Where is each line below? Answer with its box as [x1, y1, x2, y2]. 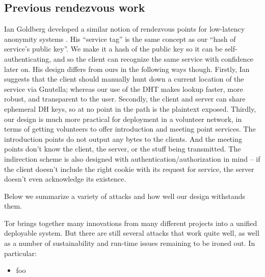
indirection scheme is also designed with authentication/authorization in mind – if [4, 153, 260, 164]
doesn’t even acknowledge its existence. [4, 173, 126, 184]
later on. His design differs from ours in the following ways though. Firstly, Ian [4, 63, 250, 74]
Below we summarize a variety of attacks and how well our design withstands [4, 190, 246, 201]
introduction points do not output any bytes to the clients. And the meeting [4, 133, 242, 144]
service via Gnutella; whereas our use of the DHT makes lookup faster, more [4, 83, 243, 94]
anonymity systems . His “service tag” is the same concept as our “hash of [4, 33, 236, 44]
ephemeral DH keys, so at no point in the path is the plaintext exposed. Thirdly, [4, 103, 256, 114]
